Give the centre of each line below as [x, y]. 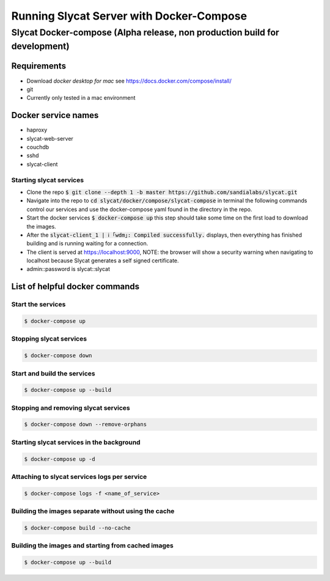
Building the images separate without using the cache [93, 511]
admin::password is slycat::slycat [68, 269]
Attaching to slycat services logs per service [79, 476]
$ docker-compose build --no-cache [77, 528]
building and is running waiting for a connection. [87, 243]
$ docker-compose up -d [60, 459]
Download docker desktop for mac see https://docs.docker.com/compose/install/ [129, 81]
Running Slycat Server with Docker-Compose [129, 16]
